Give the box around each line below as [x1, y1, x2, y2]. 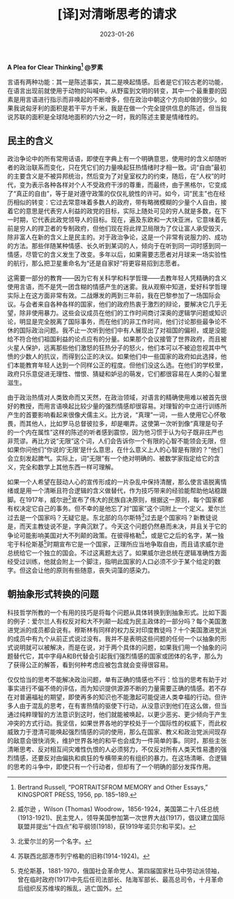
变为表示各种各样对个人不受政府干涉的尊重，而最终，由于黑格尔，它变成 [19, 180, 227, 189]
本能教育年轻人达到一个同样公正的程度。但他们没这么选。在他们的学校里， [13, 361, 227, 369]
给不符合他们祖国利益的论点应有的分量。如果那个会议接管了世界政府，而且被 [7, 335, 227, 344]
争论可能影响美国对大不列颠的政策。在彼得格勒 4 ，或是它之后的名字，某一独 [7, 530, 224, 539]
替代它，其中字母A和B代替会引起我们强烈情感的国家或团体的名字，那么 [13, 652, 217, 660]
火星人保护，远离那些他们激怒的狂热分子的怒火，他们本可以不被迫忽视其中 [7, 344, 221, 352]
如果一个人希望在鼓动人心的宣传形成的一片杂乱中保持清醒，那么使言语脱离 [7, 478, 221, 486]
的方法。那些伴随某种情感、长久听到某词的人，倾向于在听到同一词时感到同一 [7, 242, 227, 250]
